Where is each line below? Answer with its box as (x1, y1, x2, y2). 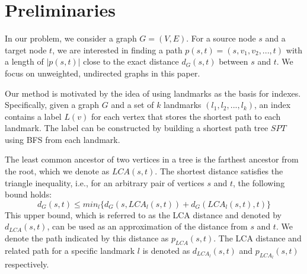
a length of (5, 55, 44, 68)
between (219, 55, 248, 68)
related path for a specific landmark (5, 244, 135, 256)
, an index (254, 98, 291, 111)
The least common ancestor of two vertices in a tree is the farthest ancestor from (5, 153, 299, 165)
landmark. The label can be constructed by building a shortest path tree (5, 122, 268, 134)
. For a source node (186, 32, 256, 44)
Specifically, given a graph (5, 98, 100, 111)
